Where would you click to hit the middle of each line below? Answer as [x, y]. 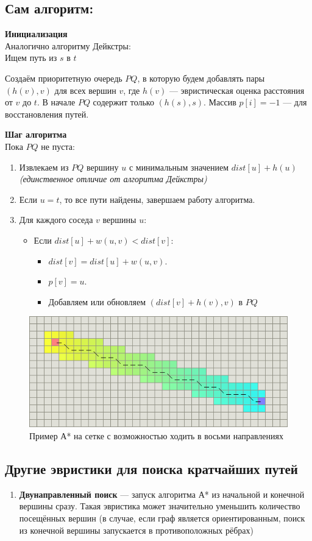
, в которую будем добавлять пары [201, 78]
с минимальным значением [179, 167]
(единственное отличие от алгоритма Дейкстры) [113, 179]
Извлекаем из [44, 167]
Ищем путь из [31, 58]
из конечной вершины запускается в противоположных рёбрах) [136, 530]
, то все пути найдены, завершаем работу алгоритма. [157, 199]
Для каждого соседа [56, 220]
